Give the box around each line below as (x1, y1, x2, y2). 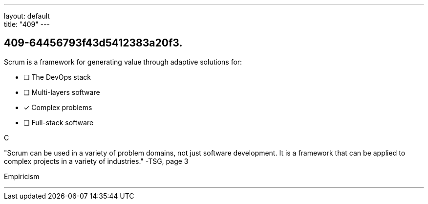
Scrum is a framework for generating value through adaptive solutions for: (4, 57, 242, 66)
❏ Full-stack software (23, 118, 94, 127)
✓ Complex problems (23, 103, 92, 112)
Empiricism (4, 172, 40, 181)
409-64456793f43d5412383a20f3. (4, 37, 183, 49)
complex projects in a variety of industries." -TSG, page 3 (4, 157, 189, 165)
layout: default (4, 12, 50, 20)
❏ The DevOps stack (23, 72, 91, 81)
